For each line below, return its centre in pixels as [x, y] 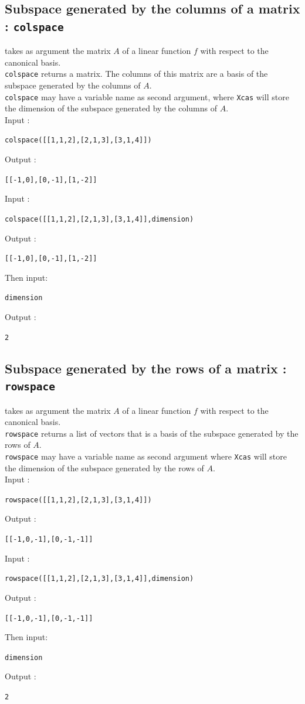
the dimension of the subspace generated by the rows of [104, 467]
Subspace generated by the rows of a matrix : [146, 368]
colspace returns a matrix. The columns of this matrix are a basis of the [136, 74]
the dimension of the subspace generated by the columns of [111, 108]
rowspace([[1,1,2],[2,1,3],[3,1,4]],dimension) [99, 579]
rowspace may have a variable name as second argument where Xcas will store [146, 456]
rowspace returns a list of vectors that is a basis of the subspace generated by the [152, 433]
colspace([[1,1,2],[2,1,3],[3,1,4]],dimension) [99, 219]
